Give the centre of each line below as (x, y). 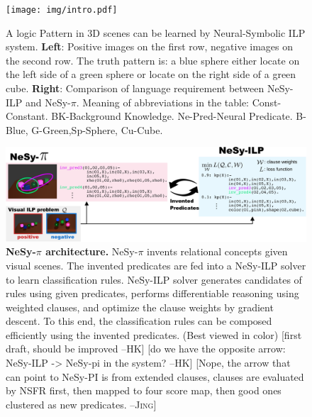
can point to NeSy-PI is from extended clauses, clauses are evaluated (155, 376)
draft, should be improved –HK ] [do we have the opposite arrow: (146, 349)
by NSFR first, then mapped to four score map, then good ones (144, 390)
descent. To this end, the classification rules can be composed (139, 321)
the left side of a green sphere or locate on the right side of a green (151, 74)
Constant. (27, 116)
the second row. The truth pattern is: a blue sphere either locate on (153, 60)
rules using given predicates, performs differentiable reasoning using (152, 293)
